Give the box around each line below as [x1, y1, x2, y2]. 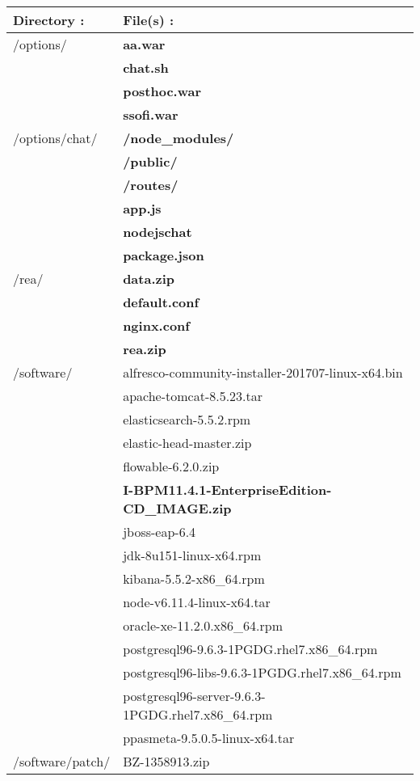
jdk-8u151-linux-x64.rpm [123, 546, 262, 564]
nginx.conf [123, 316, 190, 335]
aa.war [123, 35, 166, 53]
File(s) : [123, 11, 174, 29]
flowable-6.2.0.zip [123, 457, 220, 475]
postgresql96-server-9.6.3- [123, 686, 266, 705]
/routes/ [123, 175, 178, 194]
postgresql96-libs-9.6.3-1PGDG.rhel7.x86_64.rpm [123, 663, 401, 682]
